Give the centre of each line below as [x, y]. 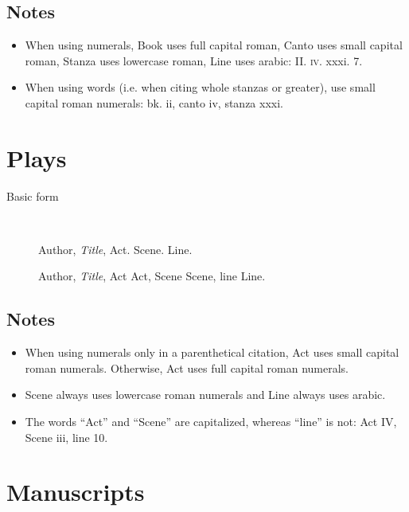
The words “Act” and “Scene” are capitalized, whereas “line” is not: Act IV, [211, 422]
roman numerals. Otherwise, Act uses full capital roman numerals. [187, 367]
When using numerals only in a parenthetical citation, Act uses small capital [212, 352]
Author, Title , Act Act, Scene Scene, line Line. [152, 276]
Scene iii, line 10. [66, 437]
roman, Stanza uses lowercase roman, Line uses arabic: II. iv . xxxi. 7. [194, 60]
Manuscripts [76, 492]
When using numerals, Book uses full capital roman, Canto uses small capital [214, 45]
